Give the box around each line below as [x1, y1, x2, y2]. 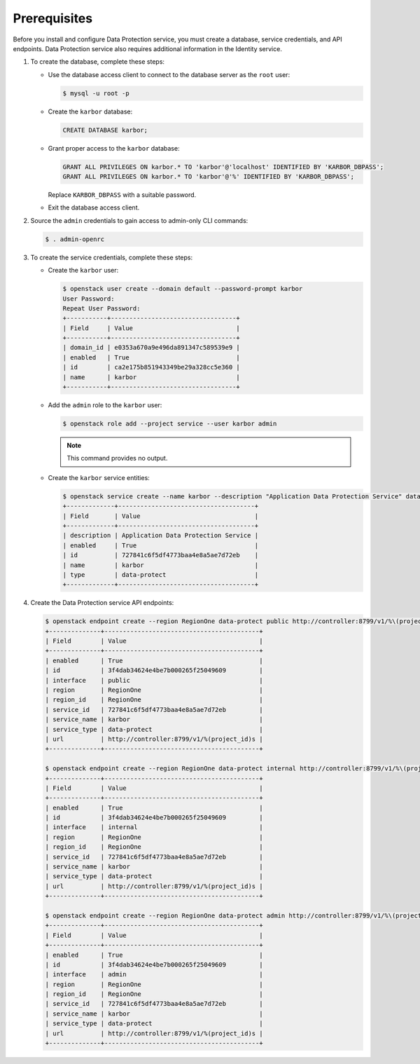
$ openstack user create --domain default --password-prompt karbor [62, 285, 303, 293]
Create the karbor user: [48, 266, 119, 275]
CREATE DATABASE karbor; [62, 126, 148, 134]
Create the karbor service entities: [48, 473, 150, 482]
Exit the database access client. [48, 203, 140, 212]
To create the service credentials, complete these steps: [30, 253, 192, 261]
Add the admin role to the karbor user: [48, 401, 162, 409]
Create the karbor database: [48, 107, 133, 116]
